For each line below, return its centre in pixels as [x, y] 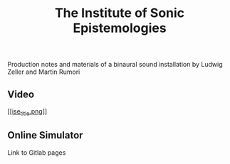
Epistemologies [120, 28]
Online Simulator [45, 135]
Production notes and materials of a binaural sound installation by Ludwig [115, 65]
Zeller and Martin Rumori [44, 72]
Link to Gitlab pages [37, 152]
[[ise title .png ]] [27, 112]
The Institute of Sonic [120, 13]
